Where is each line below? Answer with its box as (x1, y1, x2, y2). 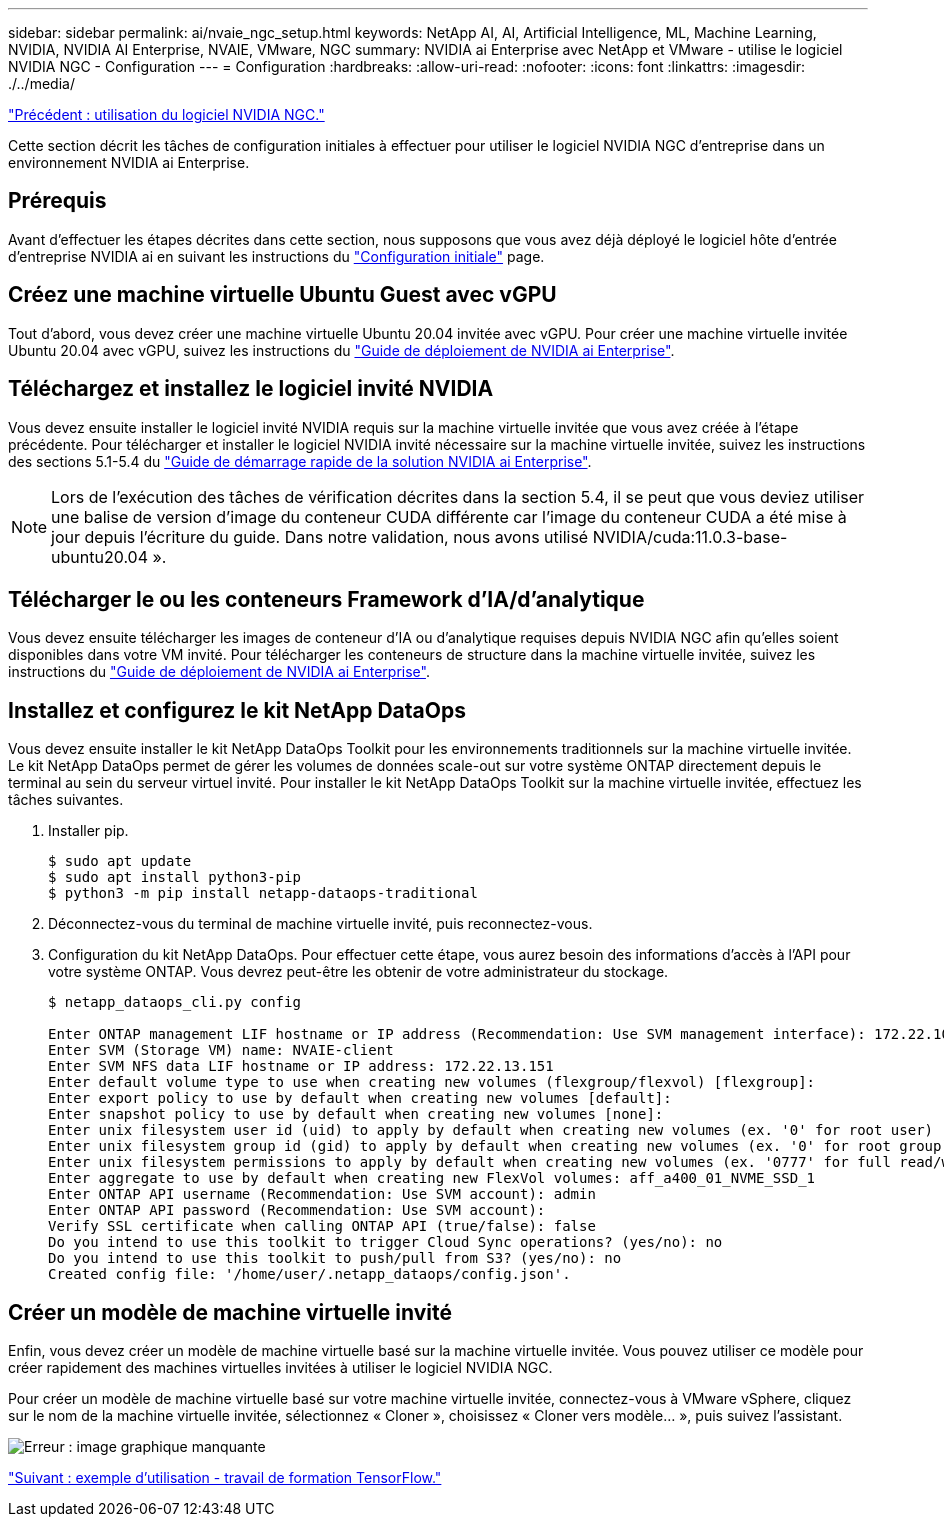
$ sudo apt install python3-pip (48, 869, 301, 886)
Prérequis (8, 188, 107, 214)
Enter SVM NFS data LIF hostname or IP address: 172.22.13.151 (48, 1058, 554, 1075)
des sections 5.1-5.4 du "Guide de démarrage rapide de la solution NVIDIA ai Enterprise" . (8, 452, 592, 470)
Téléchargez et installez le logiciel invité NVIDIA (8, 376, 494, 402)
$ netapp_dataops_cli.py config (48, 994, 301, 1011)
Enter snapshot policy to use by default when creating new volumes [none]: (48, 1106, 664, 1123)
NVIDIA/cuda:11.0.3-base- (592, 526, 788, 547)
